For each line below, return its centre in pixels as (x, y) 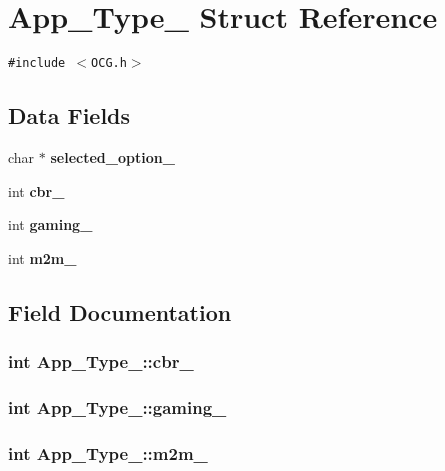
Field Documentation (120, 311)
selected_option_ (112, 156)
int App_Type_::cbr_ (101, 361)
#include (37, 63)
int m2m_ (42, 257)
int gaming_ (50, 224)
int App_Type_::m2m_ (108, 452)
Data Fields (69, 115)
